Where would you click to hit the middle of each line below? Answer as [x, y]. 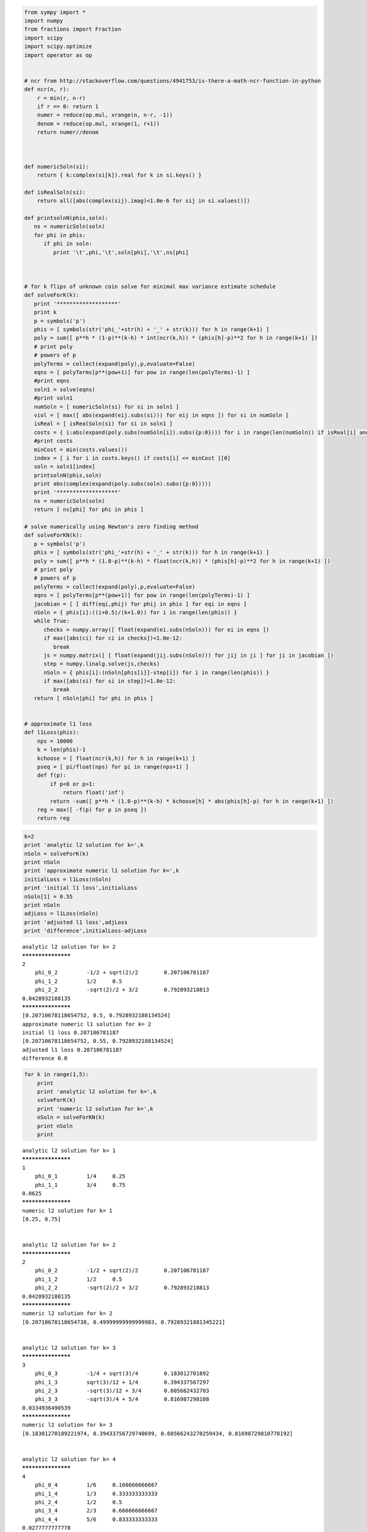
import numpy [44, 21]
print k [45, 312]
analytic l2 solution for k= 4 [69, 1459]
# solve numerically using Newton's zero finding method [111, 527]
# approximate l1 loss [58, 724]
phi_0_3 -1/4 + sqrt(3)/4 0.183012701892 [122, 1374]
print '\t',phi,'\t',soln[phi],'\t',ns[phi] [121, 252]
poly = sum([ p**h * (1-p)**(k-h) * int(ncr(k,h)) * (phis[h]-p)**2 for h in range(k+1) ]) [176, 338]
